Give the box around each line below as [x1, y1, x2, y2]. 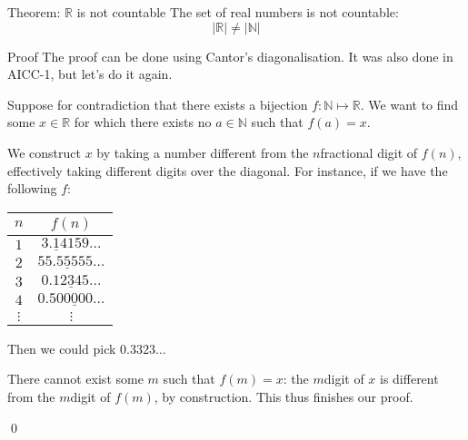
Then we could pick [7, 338, 116, 357]
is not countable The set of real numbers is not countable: [76, 3, 399, 21]
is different [380, 369, 439, 388]
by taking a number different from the [96, 142, 309, 161]
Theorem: [7, 3, 61, 21]
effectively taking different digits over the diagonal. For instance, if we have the [7, 161, 448, 180]
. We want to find [360, 94, 459, 113]
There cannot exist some [7, 369, 144, 388]
